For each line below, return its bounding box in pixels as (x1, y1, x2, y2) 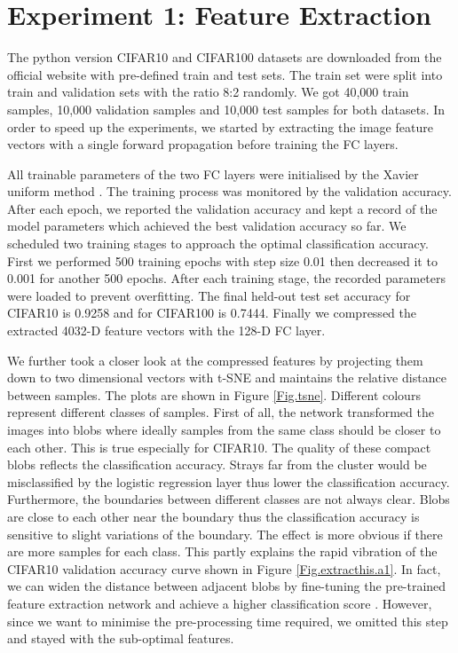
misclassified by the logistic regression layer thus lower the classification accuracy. (7, 472, 450, 491)
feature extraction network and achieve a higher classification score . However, (7, 594, 432, 612)
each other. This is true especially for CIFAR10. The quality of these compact (7, 437, 431, 456)
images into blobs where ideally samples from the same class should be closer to (7, 421, 441, 438)
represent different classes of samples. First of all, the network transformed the (7, 403, 434, 421)
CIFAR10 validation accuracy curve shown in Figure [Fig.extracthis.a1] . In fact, (7, 559, 441, 578)
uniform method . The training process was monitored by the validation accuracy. (7, 182, 452, 201)
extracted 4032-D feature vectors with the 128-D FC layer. (7, 321, 326, 340)
